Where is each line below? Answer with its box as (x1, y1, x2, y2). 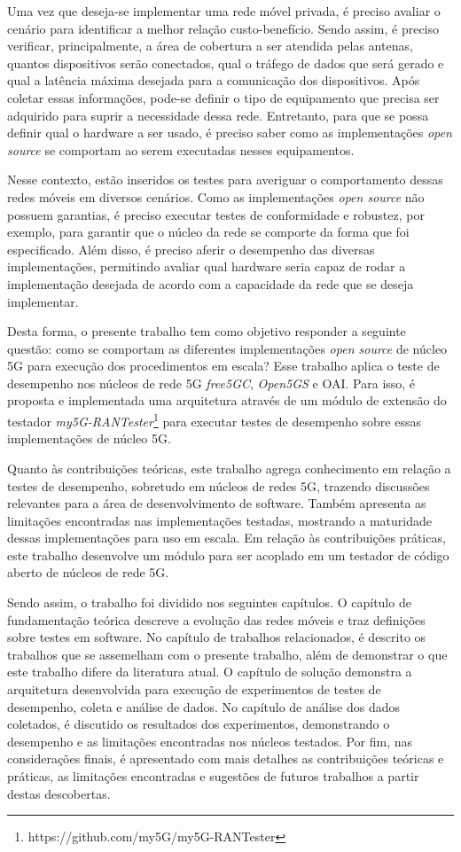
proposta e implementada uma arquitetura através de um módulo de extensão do (7, 391, 447, 410)
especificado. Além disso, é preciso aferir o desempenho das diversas (7, 239, 375, 258)
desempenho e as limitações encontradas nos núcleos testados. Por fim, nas (7, 731, 413, 750)
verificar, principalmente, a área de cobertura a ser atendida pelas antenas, (7, 36, 413, 55)
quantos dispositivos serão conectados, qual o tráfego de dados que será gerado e (7, 53, 444, 72)
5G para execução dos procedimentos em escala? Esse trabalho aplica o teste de (7, 356, 440, 375)
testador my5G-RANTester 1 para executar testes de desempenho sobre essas (7, 410, 421, 430)
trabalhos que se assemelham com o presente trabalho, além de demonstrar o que (7, 645, 448, 663)
